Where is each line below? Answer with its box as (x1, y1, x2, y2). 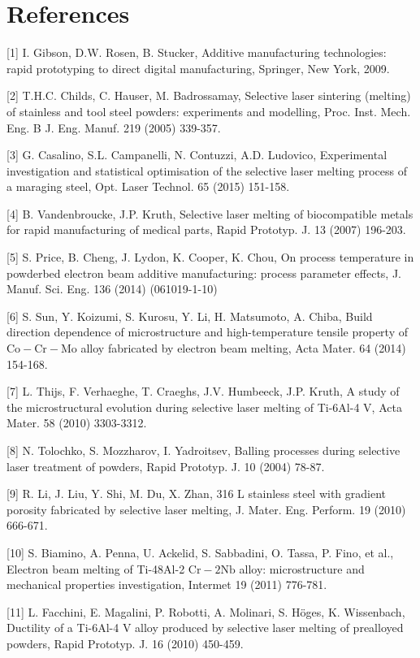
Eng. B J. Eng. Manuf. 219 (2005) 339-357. (6, 119, 221, 136)
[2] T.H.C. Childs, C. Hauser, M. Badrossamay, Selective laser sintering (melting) (6, 87, 411, 104)
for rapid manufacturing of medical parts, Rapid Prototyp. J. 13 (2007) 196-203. (6, 221, 406, 238)
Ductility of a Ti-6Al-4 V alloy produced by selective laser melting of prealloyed (6, 619, 404, 636)
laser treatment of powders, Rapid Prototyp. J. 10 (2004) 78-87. (6, 457, 325, 474)
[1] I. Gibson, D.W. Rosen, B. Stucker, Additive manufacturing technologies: (6, 44, 387, 61)
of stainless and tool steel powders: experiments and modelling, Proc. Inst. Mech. (6, 102, 411, 119)
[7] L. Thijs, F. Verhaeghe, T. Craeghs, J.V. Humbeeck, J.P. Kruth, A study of (6, 383, 400, 400)
